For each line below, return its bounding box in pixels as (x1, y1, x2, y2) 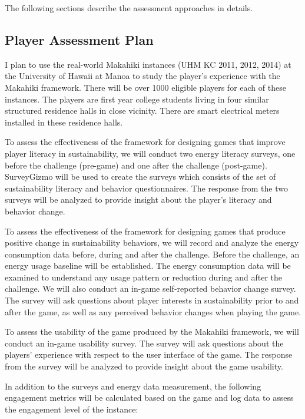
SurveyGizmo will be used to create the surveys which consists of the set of (5, 170, 276, 183)
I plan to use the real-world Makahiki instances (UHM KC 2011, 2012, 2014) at (5, 58, 291, 70)
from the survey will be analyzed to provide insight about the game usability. (5, 360, 283, 372)
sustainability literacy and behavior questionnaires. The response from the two (5, 182, 288, 194)
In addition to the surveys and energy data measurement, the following (5, 380, 261, 392)
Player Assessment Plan (5, 30, 154, 48)
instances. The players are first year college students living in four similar (5, 93, 269, 105)
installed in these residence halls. (5, 116, 123, 128)
